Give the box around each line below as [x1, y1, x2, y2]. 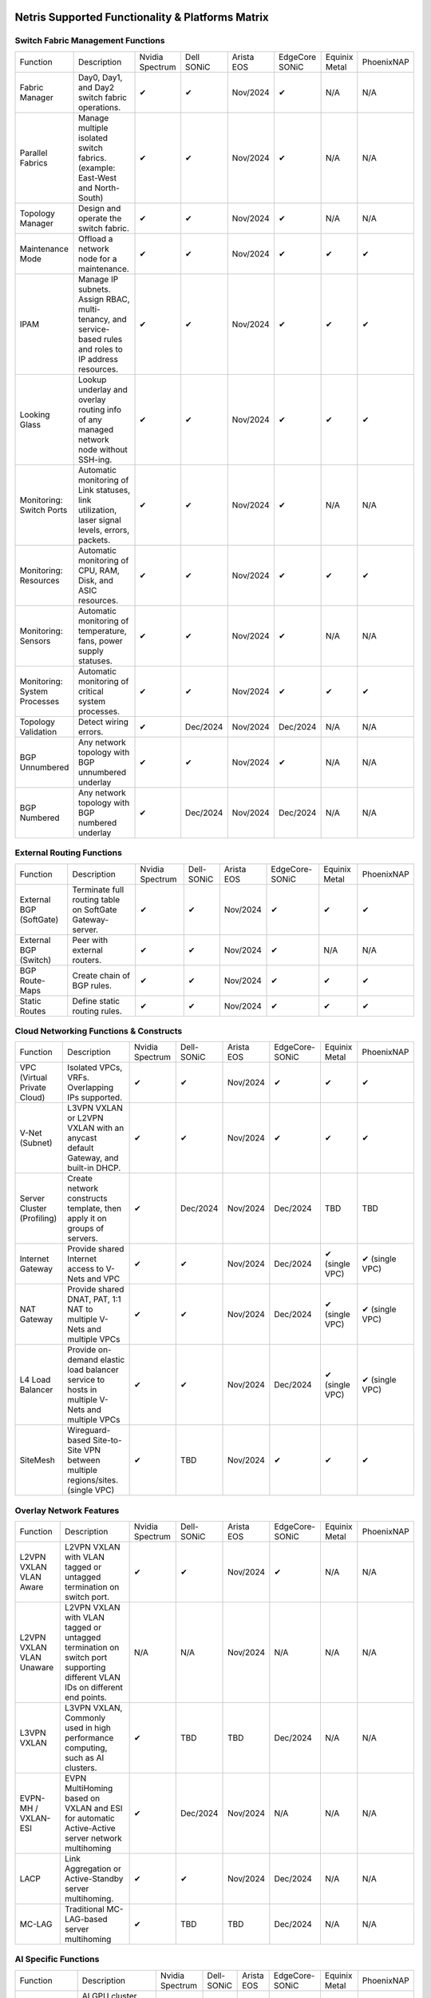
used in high [65, 1722, 111, 1733]
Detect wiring [77, 716, 129, 727]
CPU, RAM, [77, 564, 120, 575]
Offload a [77, 233, 113, 244]
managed [77, 424, 114, 435]
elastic [100, 1355, 125, 1366]
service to [67, 1375, 105, 1386]
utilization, [77, 504, 117, 515]
